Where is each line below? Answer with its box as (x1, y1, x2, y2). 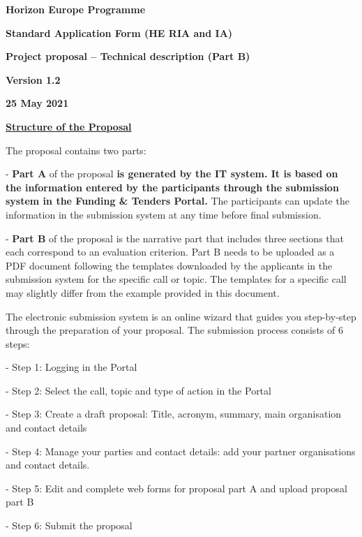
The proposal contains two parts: (6, 142, 146, 157)
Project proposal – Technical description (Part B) (6, 49, 250, 64)
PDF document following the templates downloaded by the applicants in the (6, 258, 333, 272)
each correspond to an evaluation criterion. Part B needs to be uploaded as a (6, 244, 335, 259)
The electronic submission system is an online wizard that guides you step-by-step (6, 309, 356, 323)
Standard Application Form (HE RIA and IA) (6, 25, 233, 40)
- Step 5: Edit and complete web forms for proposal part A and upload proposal (6, 480, 347, 495)
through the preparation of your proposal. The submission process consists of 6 (6, 323, 343, 337)
